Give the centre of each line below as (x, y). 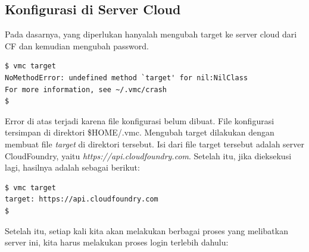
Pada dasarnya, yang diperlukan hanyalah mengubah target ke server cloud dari (151, 34)
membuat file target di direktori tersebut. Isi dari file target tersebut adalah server (154, 144)
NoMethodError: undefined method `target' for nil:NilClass (127, 78)
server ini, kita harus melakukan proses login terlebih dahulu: (117, 242)
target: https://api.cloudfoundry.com (82, 199)
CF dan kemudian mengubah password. (77, 45)
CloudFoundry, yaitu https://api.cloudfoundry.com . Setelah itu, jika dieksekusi (148, 155)
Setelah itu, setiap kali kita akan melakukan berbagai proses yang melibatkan (146, 230)
